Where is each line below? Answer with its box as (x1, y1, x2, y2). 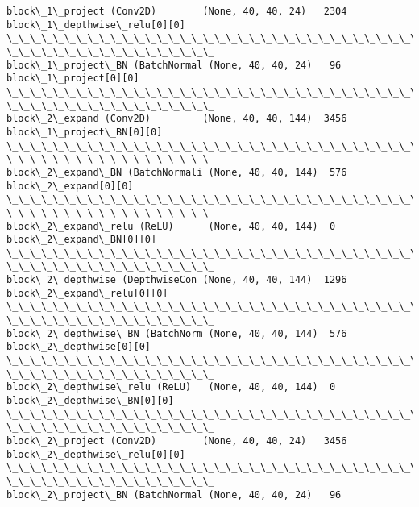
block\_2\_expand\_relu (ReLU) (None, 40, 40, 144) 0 (6, 220, 336, 232)
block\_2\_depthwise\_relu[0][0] (6, 448, 185, 460)
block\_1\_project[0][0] (6, 73, 139, 85)
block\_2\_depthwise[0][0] (6, 341, 151, 353)
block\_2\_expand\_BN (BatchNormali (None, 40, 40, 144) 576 (6, 166, 347, 178)
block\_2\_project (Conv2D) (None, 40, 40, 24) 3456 (6, 435, 347, 447)
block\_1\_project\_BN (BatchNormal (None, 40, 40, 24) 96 (6, 59, 342, 71)
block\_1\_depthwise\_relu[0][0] (6, 19, 185, 31)
